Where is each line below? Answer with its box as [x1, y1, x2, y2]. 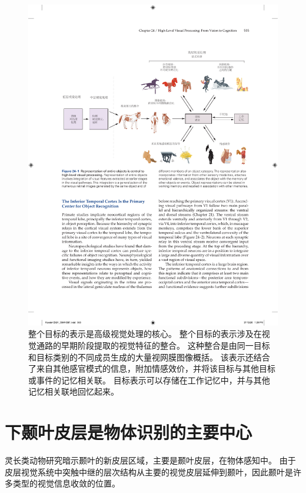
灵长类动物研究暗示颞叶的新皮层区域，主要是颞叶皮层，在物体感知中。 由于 [5, 454, 296, 466]
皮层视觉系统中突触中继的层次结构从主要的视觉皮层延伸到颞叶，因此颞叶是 [5, 465, 293, 478]
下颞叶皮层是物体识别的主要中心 [5, 420, 252, 444]
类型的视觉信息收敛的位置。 [12, 477, 120, 489]
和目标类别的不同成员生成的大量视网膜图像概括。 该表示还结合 [28, 350, 270, 363]
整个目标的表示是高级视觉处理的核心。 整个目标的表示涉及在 [28, 327, 262, 340]
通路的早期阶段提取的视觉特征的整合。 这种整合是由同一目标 [36, 339, 270, 351]
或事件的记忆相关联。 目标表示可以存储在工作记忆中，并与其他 [28, 373, 270, 386]
